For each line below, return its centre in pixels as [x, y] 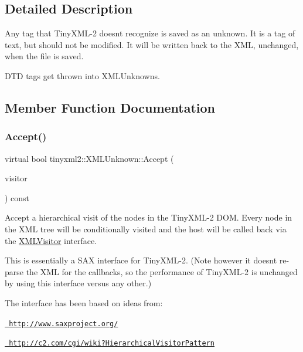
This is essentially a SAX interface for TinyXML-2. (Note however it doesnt [141, 260]
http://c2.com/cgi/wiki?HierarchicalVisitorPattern [112, 343]
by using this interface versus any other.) [78, 283]
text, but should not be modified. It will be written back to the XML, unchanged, [152, 44]
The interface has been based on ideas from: [84, 302]
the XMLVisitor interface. [51, 240]
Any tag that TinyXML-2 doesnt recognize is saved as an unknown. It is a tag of [150, 33]
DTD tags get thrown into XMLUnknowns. [82, 75]
